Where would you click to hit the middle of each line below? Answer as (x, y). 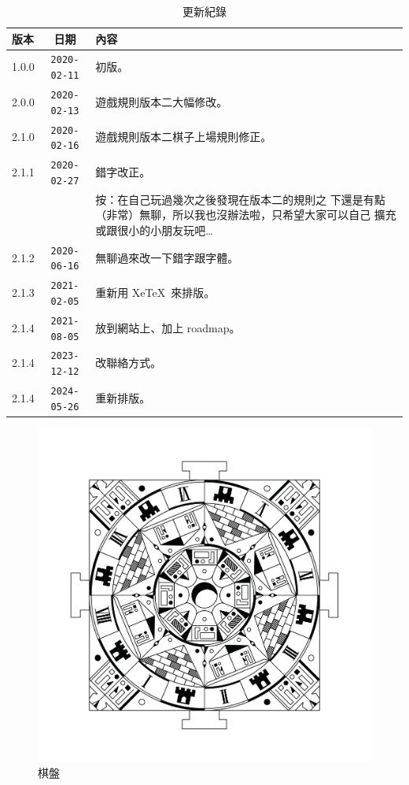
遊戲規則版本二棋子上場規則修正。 (184, 137)
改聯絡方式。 (129, 363)
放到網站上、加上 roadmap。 (168, 327)
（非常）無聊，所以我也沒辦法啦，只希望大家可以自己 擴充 (246, 215)
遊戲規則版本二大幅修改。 (162, 101)
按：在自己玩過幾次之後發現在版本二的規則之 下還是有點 (240, 199)
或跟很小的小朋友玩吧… (154, 230)
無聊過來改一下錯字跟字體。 (167, 257)
